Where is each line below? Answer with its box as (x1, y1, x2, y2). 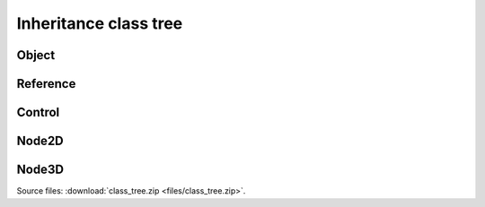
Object (16, 47, 56, 63)
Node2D (16, 134, 65, 149)
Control (16, 105, 60, 120)
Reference (16, 76, 76, 91)
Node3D (16, 162, 65, 177)
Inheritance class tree (16, 13, 183, 33)
